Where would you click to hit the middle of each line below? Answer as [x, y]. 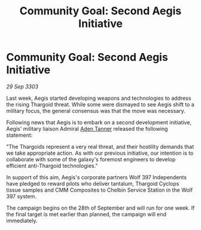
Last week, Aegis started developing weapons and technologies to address [99, 98]
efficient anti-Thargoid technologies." [52, 165]
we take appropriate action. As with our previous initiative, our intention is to [100, 153]
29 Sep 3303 [22, 86]
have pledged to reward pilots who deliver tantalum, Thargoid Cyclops [93, 183]
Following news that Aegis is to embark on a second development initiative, [99, 122]
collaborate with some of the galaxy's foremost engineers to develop [91, 159]
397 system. [22, 196]
